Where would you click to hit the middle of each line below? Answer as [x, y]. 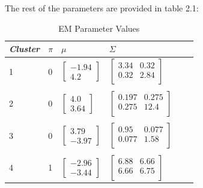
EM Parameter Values [99, 28]
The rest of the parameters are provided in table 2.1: [102, 8]
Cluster [25, 49]
